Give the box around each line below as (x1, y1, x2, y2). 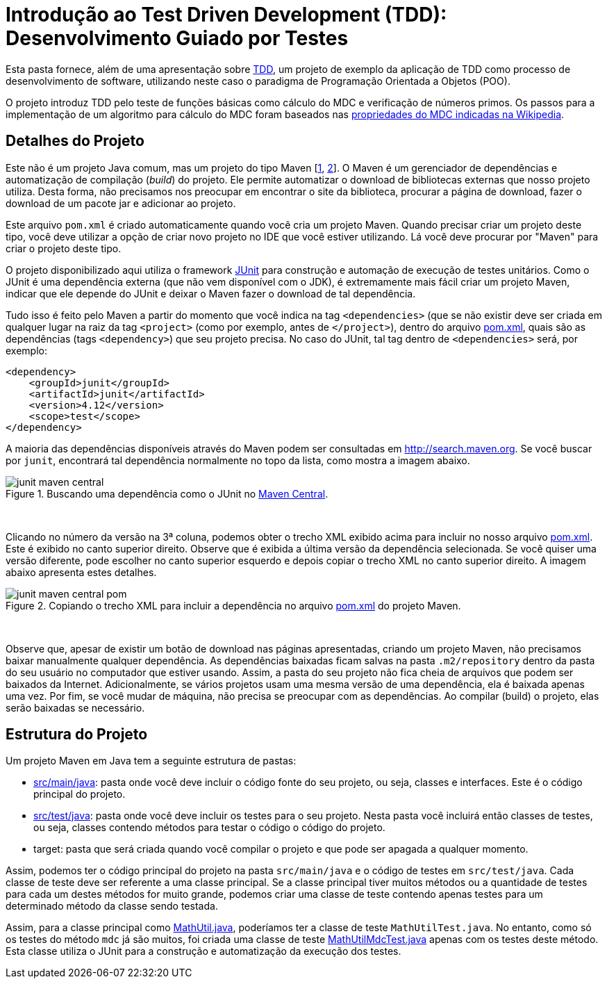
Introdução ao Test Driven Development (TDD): (6, 3, 447, 26)
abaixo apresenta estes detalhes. (6, 566, 157, 578)
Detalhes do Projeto (6, 132, 144, 150)
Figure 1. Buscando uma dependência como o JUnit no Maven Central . (6, 487, 329, 500)
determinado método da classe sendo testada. (6, 900, 218, 912)
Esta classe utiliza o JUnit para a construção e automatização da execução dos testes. (6, 945, 401, 958)
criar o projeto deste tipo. (6, 242, 122, 254)
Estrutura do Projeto (6, 725, 148, 744)
